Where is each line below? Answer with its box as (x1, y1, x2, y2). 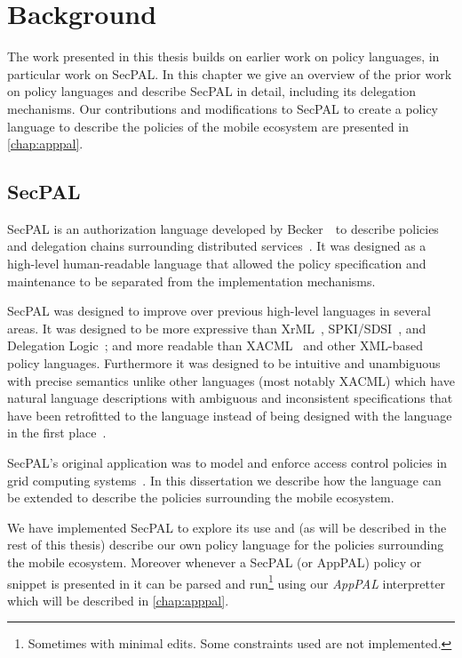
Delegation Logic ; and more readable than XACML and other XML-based (7, 336, 424, 355)
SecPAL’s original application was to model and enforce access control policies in (7, 453, 448, 472)
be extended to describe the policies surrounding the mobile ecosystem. (7, 488, 394, 507)
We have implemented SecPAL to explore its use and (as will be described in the (7, 518, 447, 536)
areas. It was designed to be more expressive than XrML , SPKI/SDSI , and (7, 318, 426, 337)
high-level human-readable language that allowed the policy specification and (7, 254, 426, 273)
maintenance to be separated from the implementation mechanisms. (7, 271, 376, 290)
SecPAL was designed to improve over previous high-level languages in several (7, 301, 431, 320)
